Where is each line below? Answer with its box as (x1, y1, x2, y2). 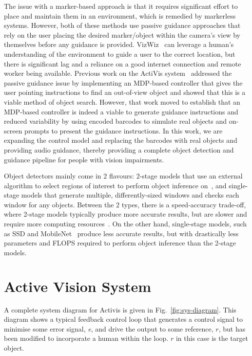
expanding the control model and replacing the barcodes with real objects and (4, 135, 237, 145)
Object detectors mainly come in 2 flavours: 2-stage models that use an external (4, 171, 243, 181)
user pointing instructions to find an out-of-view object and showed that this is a (4, 87, 246, 97)
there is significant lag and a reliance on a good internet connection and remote (4, 58, 241, 68)
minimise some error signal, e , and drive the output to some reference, (4, 323, 213, 334)
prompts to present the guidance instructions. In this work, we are (24, 125, 223, 135)
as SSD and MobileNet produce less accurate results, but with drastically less (4, 228, 239, 238)
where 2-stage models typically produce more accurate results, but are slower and (4, 209, 247, 219)
